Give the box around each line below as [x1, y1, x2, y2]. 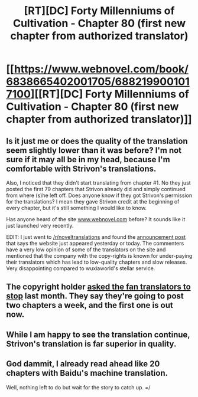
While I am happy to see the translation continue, [6, 329, 190, 340]
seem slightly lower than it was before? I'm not [6, 145, 182, 155]
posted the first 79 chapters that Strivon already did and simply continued [6, 186, 186, 192]
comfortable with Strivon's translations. [6, 163, 157, 173]
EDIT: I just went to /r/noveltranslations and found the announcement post [6, 234, 186, 240]
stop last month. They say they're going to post [6, 291, 184, 301]
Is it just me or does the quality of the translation [6, 136, 188, 146]
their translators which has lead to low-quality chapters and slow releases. [6, 258, 187, 265]
